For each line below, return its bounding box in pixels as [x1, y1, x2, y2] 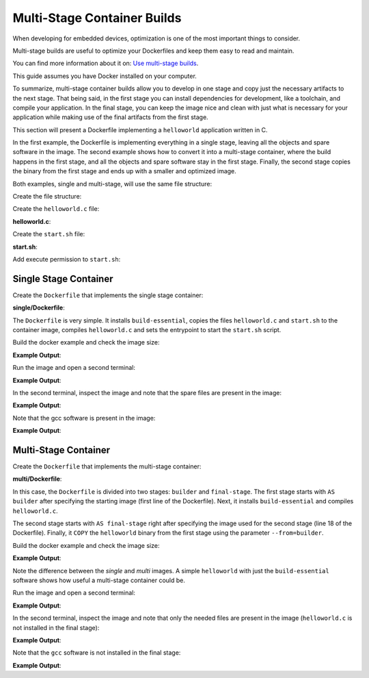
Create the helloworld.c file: [12, 205, 100, 213]
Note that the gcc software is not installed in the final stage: [12, 649, 181, 657]
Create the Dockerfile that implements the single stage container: [12, 291, 204, 299]
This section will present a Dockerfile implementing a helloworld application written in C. [12, 125, 268, 134]
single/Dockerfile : [12, 303, 65, 312]
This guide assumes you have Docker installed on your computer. [12, 72, 197, 80]
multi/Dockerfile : [12, 475, 62, 483]
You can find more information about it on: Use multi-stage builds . [12, 59, 199, 68]
